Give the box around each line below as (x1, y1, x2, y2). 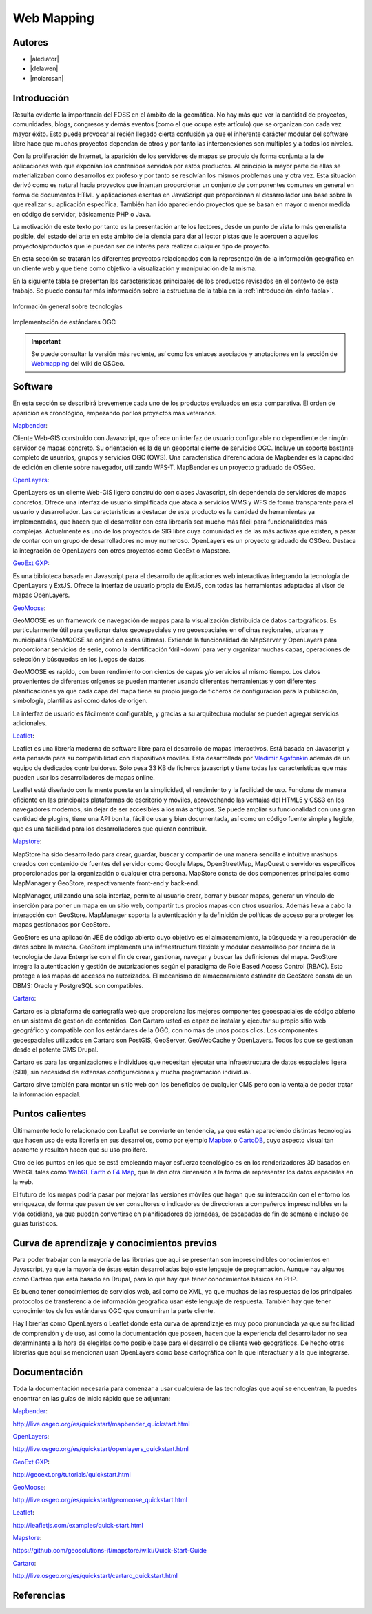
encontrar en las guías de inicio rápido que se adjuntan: (12, 1394, 171, 1402)
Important (31, 337, 61, 345)
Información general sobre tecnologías (12, 302, 123, 311)
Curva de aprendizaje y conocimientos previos (12, 1237, 217, 1249)
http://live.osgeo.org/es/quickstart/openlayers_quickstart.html (12, 1445, 189, 1453)
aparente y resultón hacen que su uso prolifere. (12, 1145, 147, 1154)
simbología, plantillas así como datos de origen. (12, 697, 148, 705)
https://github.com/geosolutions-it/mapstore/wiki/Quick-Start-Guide (12, 1546, 207, 1555)
